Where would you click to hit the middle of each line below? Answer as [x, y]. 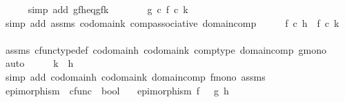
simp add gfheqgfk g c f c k [108, 9]
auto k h [39, 63]
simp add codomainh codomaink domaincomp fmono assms [135, 76]
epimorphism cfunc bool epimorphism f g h [117, 90]
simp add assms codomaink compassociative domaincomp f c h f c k [172, 22]
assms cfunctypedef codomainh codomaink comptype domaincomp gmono [166, 49]
